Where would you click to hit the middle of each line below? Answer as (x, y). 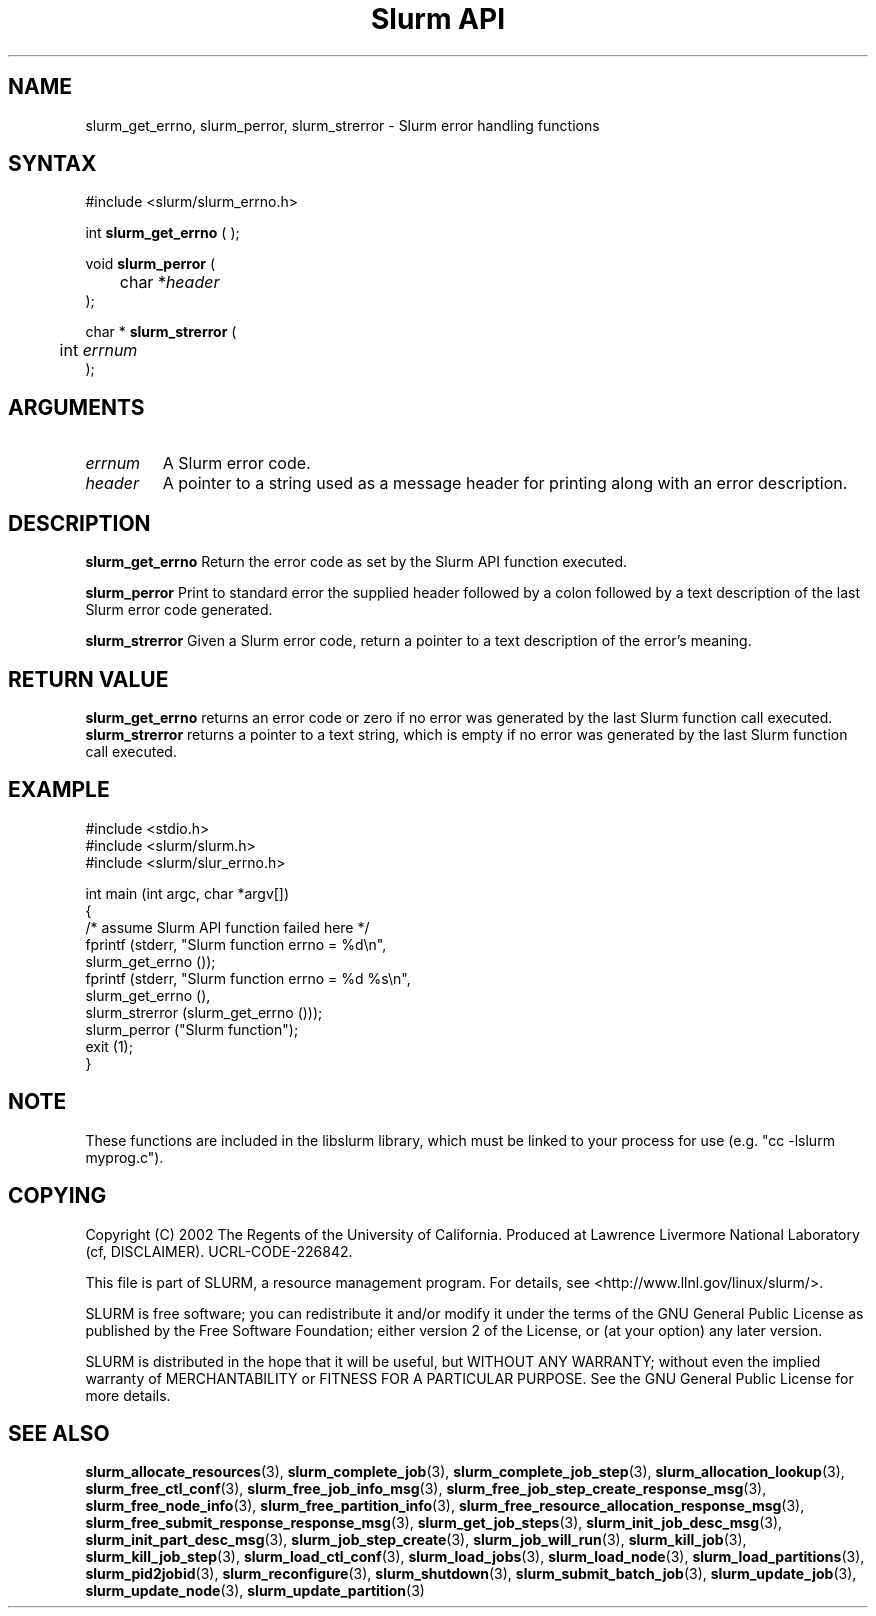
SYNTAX (52, 164)
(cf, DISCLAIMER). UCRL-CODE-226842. (219, 1251)
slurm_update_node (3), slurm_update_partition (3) (255, 1591)
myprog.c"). (124, 1157)
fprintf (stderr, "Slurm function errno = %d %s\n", (248, 978)
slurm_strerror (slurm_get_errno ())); (204, 1012)
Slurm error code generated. (179, 610)
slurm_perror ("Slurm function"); (192, 1029)
